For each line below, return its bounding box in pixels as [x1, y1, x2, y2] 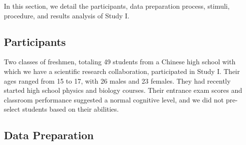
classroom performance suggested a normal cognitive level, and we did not [4, 94, 224, 104]
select [4, 104, 20, 114]
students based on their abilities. [22, 104, 119, 114]
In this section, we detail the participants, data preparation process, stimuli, [4, 1, 230, 11]
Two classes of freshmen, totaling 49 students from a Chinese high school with [4, 57, 236, 67]
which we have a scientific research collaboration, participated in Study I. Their [4, 66, 240, 76]
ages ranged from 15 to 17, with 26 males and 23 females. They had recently [4, 75, 231, 86]
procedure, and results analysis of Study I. [4, 10, 130, 20]
